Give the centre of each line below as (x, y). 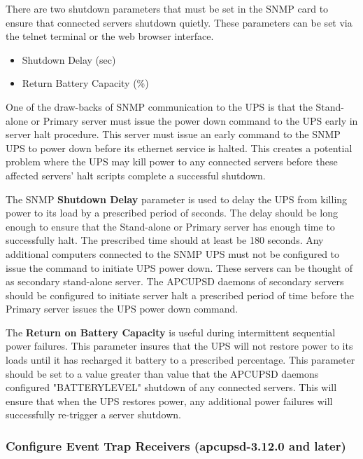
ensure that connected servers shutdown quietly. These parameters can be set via (179, 22)
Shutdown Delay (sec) (69, 59)
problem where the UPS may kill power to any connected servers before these (172, 162)
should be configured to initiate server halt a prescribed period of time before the (180, 295)
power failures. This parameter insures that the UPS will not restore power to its (179, 346)
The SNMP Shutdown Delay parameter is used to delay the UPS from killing (177, 199)
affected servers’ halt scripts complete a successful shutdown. (136, 175)
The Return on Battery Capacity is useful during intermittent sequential (171, 332)
